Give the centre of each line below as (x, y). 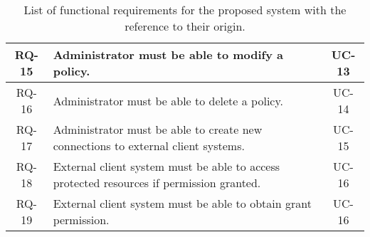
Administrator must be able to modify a (168, 54)
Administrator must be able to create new (158, 129)
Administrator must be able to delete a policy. (168, 100)
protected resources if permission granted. (157, 183)
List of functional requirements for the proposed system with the (185, 10)
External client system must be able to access (166, 166)
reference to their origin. (185, 26)
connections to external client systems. (149, 146)
